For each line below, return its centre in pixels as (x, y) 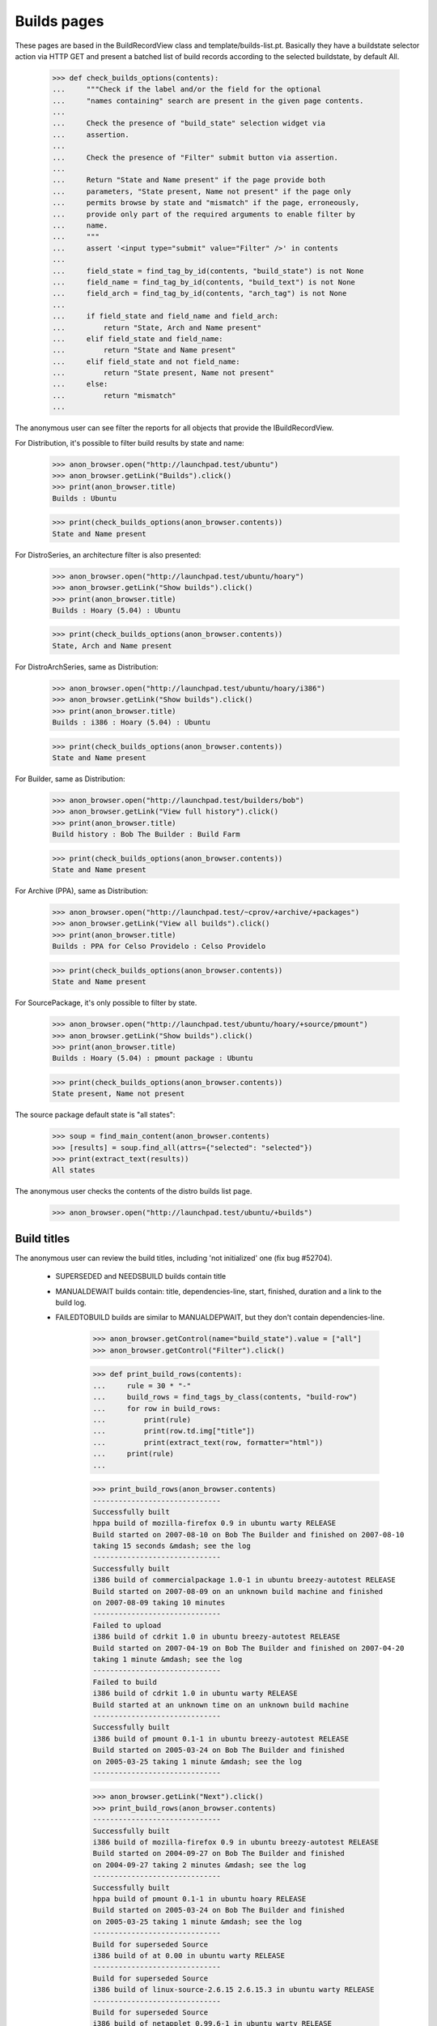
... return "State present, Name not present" (163, 373)
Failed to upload (127, 1625)
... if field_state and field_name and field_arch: (165, 316)
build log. (71, 1303)
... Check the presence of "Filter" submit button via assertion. (195, 157)
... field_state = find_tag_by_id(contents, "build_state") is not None (208, 271)
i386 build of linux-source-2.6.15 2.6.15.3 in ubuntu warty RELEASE (233, 1990)
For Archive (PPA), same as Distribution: (82, 891)
